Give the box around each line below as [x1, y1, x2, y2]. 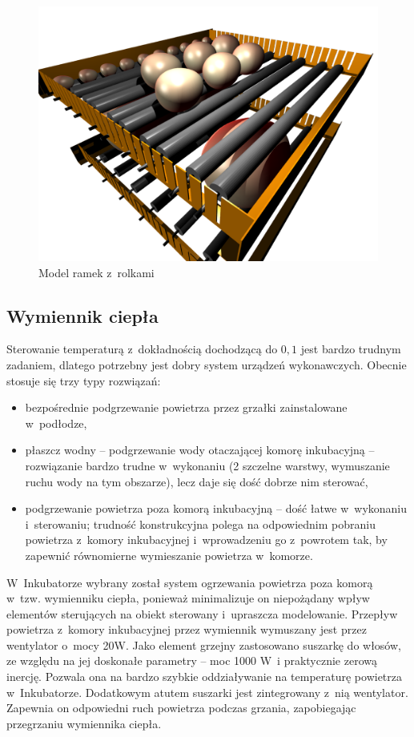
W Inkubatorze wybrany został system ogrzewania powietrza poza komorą [6, 574, 373, 590]
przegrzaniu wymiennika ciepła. [6, 715, 162, 731]
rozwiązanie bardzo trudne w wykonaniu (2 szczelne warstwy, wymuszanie [25, 457, 390, 473]
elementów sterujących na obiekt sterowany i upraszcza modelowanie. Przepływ [6, 605, 398, 622]
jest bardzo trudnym [300, 340, 401, 357]
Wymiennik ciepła [6, 303, 159, 328]
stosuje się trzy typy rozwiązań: [6, 372, 161, 389]
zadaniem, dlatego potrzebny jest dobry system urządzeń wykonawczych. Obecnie [6, 356, 407, 373]
